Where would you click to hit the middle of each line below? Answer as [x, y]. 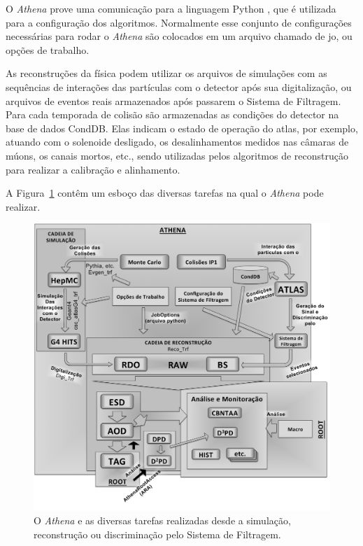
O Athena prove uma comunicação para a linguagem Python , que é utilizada [171, 8]
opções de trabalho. [48, 49]
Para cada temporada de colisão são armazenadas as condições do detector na [172, 114]
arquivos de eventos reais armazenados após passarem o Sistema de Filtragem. [173, 100]
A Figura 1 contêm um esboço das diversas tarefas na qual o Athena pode [165, 193]
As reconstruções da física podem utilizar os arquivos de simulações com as [166, 73]
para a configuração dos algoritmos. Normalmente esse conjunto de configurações [179, 22]
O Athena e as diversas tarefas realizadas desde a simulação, [162, 520]
